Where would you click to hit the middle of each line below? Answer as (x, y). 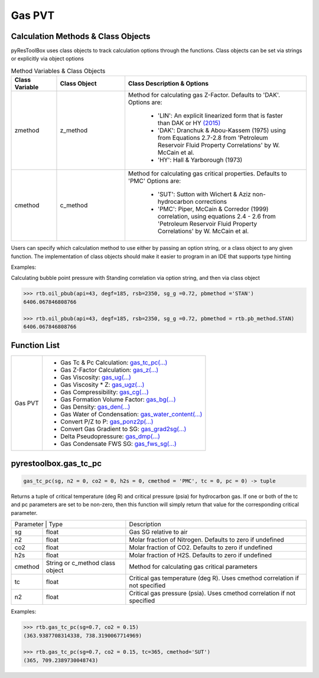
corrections (211, 202)
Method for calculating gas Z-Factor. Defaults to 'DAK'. (204, 95)
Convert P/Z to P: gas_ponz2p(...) (107, 422)
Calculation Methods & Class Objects (81, 36)
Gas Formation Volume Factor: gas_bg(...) (118, 400)
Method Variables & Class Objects (58, 71)
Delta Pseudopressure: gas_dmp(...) (110, 436)
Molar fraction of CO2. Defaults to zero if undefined (201, 547)
